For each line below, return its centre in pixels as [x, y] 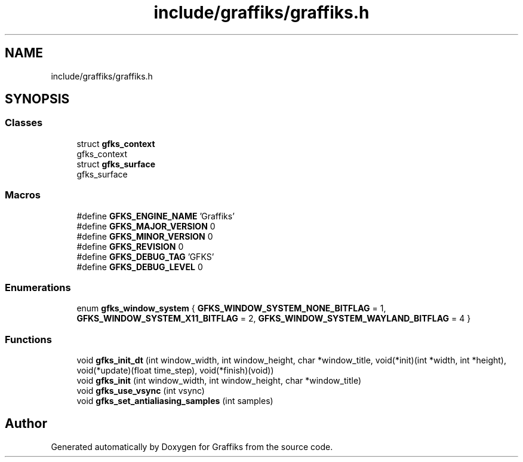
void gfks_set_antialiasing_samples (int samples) [175, 401]
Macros [23, 195]
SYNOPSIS [37, 99]
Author [26, 424]
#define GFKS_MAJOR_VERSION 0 [146, 226]
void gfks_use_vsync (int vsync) [141, 391]
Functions [28, 339]
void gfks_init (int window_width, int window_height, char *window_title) [219, 381]
